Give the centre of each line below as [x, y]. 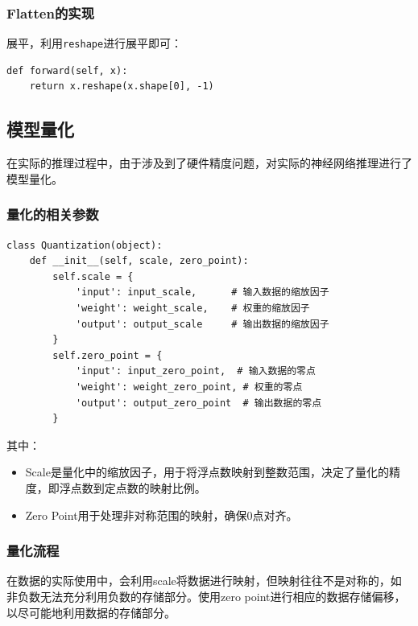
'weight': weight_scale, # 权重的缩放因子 [192, 309]
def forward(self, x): [67, 70]
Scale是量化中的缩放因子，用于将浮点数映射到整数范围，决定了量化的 [207, 472]
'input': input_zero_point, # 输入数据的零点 [195, 371]
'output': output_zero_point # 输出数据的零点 [199, 403]
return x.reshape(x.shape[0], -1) [122, 86]
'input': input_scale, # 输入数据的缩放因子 [202, 292]
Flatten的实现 [50, 12]
